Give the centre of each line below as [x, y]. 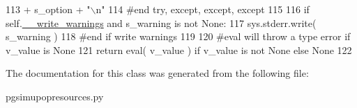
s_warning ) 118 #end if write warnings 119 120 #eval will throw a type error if [178, 36]
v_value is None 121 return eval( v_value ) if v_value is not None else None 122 [179, 49]
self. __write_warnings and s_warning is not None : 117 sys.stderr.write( [161, 22]
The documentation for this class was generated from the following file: [157, 73]
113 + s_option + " [48, 9]
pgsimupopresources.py [55, 96]
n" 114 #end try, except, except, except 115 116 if [203, 9]
